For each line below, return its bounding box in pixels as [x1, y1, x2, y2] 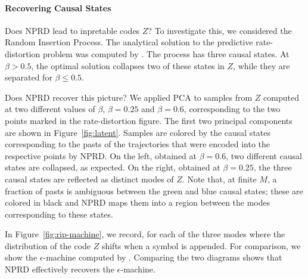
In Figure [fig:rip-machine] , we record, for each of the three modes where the [5, 228, 285, 240]
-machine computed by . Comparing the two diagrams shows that [43, 251, 282, 263]
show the [5, 251, 38, 263]
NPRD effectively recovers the [5, 263, 114, 275]
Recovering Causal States [5, 1, 111, 14]
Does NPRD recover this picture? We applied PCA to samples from [5, 91, 253, 103]
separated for [5, 71, 52, 83]
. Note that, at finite [182, 172, 257, 185]
